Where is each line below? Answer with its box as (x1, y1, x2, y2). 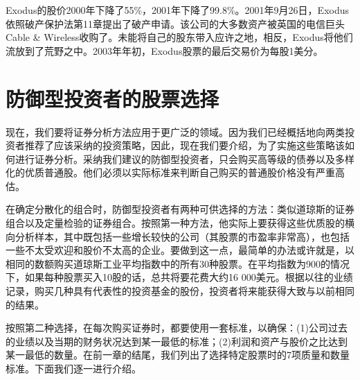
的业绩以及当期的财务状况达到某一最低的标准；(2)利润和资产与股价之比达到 (6, 334, 348, 348)
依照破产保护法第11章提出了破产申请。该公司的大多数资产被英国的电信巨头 (6, 16, 345, 31)
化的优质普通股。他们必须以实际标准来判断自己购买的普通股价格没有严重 (6, 165, 335, 180)
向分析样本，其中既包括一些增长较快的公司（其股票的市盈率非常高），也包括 (6, 229, 350, 243)
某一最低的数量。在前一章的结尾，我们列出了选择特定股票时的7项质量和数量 (6, 347, 350, 362)
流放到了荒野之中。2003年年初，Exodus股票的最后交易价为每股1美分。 (6, 43, 323, 58)
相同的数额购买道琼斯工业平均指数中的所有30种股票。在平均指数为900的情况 (6, 256, 350, 270)
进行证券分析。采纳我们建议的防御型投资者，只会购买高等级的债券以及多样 (15, 151, 354, 166)
